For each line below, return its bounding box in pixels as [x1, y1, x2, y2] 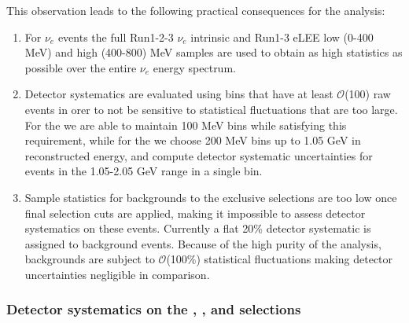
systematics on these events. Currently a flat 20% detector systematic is [24, 220, 371, 237]
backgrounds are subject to [24, 251, 155, 267]
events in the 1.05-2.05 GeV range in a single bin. [24, 163, 263, 179]
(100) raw [345, 86, 391, 102]
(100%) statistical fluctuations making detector [166, 251, 393, 267]
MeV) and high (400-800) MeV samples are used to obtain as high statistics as [24, 44, 403, 61]
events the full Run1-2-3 [57, 28, 174, 45]
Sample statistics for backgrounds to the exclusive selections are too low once [24, 189, 397, 205]
